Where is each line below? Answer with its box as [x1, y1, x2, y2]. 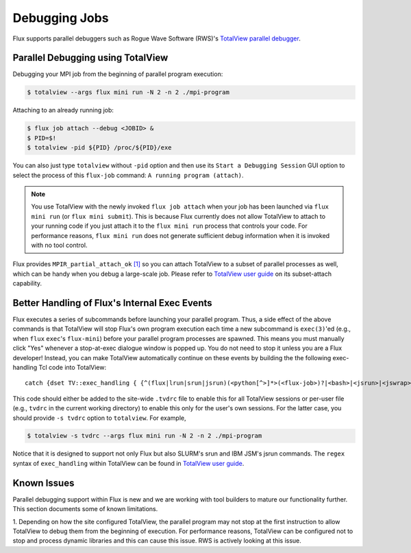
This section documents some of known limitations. [12, 505, 158, 513]
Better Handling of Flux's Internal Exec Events [12, 297, 212, 309]
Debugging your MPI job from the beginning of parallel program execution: [12, 70, 223, 78]
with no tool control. [31, 241, 88, 249]
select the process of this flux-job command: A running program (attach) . [12, 171, 244, 179]
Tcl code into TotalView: [38, 363, 107, 371]
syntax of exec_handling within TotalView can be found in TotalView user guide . [12, 459, 245, 467]
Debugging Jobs [12, 10, 109, 25]
